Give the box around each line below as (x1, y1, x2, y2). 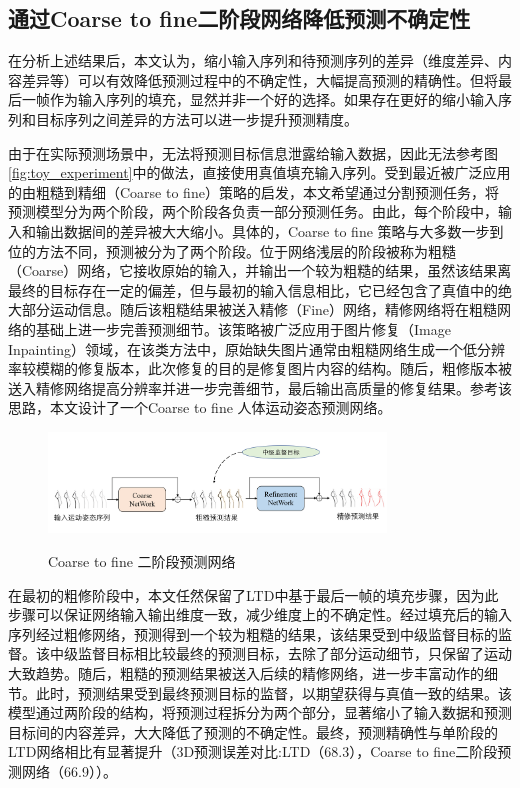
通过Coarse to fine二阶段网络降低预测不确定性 (8, 3, 471, 34)
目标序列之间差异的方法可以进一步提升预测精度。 (35, 108, 358, 129)
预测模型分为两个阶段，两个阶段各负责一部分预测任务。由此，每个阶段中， (8, 201, 498, 222)
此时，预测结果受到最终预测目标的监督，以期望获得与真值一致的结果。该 (35, 682, 512, 703)
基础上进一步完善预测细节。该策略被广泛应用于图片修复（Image (35, 318, 451, 339)
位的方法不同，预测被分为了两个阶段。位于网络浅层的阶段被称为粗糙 (8, 240, 456, 261)
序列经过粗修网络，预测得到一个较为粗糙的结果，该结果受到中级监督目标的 (8, 623, 498, 644)
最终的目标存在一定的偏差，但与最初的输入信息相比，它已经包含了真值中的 (8, 279, 498, 300)
